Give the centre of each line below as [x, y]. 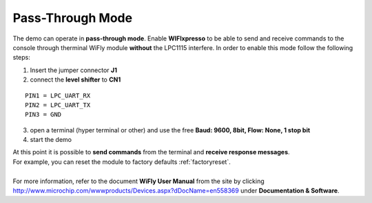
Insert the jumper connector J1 [73, 70]
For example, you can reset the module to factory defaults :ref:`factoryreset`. [122, 162]
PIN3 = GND [43, 115]
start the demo [51, 140]
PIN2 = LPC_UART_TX [58, 105]
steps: [21, 58]
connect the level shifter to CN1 [75, 80]
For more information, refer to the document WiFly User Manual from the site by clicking [138, 181]
